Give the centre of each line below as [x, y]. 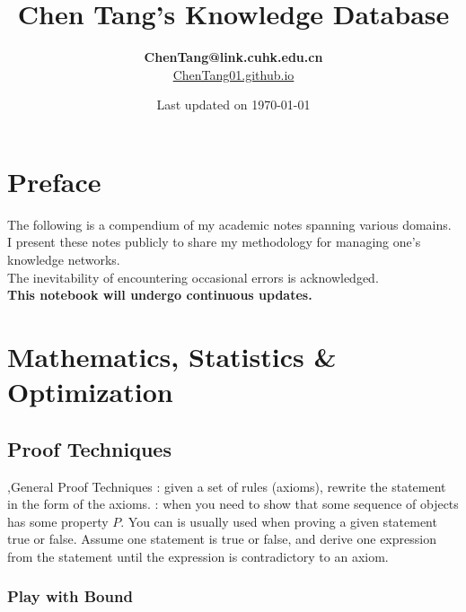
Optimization [90, 392]
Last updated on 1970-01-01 [233, 105]
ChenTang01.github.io [233, 74]
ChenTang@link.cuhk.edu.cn [233, 57]
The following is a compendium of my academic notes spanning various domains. [229, 224]
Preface [54, 181]
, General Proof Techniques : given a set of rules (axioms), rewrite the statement [227, 486]
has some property [58, 521]
